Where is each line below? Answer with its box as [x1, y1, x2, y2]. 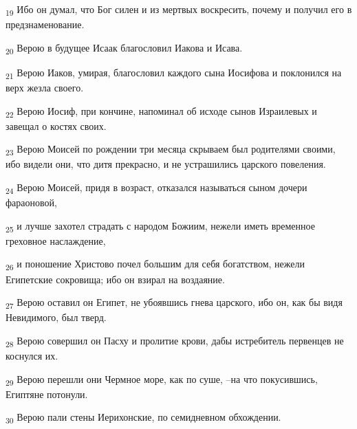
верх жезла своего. [6, 80, 84, 94]
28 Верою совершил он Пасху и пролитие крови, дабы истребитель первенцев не [6, 333, 344, 349]
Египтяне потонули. [6, 386, 88, 401]
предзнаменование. [6, 17, 85, 32]
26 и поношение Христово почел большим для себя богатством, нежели [6, 256, 305, 273]
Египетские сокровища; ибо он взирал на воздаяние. [6, 272, 225, 286]
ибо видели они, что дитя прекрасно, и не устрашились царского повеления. [6, 157, 326, 171]
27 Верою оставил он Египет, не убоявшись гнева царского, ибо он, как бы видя [6, 295, 343, 311]
